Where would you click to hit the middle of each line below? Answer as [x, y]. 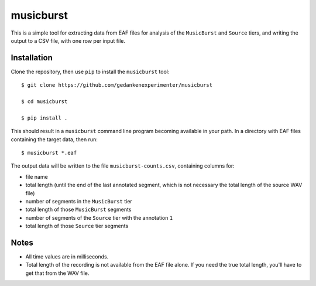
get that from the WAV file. [57, 273]
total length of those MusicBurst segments [78, 210]
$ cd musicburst [44, 102]
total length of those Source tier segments [77, 226]
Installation [32, 58]
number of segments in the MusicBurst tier [79, 201]
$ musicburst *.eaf [49, 153]
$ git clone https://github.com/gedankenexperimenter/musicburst [117, 85]
